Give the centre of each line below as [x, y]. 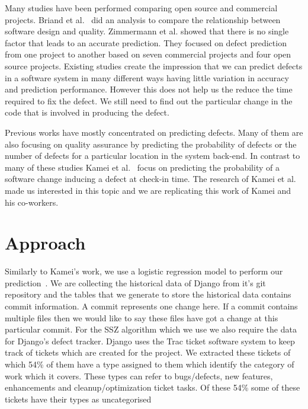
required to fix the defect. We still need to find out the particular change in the [149, 100]
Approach [45, 243]
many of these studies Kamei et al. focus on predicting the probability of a [142, 167]
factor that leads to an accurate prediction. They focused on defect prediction [146, 42]
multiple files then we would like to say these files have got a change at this [142, 317]
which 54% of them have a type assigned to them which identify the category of [150, 364]
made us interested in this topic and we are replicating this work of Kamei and [148, 190]
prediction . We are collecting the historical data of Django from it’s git [135, 282]
